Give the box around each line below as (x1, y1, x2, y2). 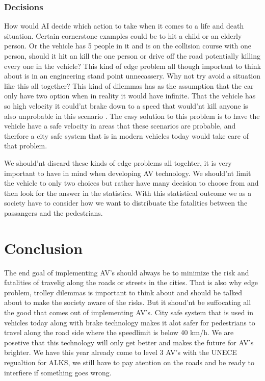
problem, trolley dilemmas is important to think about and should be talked (4, 287, 243, 297)
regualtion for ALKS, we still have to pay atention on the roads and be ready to (4, 357, 254, 367)
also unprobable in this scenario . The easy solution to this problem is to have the (4, 110, 260, 121)
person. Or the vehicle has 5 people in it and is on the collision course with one (4, 40, 252, 51)
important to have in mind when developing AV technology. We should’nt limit (4, 167, 251, 178)
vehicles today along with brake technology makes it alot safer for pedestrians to (4, 317, 255, 327)
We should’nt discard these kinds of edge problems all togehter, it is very (4, 157, 232, 168)
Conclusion (4, 237, 83, 258)
